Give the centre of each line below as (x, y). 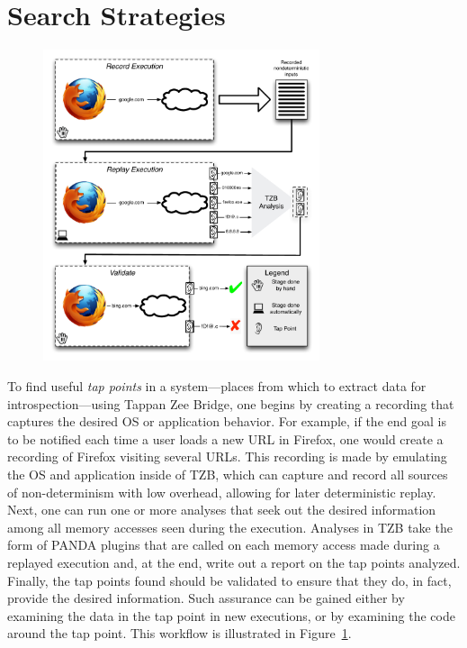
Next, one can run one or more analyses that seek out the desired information (222, 510)
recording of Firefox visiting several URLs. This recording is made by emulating (227, 456)
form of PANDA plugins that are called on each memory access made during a (224, 545)
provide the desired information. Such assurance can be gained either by (206, 598)
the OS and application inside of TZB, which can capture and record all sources (228, 474)
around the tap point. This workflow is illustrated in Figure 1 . (180, 633)
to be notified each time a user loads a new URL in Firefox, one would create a (225, 438)
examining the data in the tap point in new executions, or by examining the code (231, 615)
